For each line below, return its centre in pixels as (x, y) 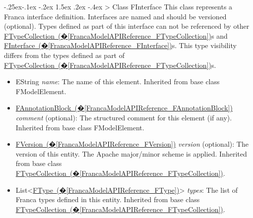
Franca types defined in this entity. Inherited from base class (108, 199)
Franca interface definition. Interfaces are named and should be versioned (115, 16)
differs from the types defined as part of (64, 55)
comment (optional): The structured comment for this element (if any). (124, 117)
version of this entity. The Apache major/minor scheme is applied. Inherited (131, 153)
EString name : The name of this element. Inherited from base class (118, 82)
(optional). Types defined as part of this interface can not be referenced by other (127, 26)
